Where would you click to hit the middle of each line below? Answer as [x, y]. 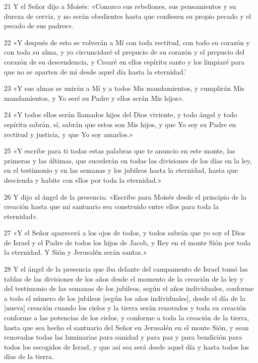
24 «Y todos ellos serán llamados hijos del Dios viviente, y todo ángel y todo [121, 114]
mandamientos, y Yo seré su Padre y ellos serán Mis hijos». [94, 98]
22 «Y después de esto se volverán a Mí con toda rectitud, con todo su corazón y [127, 42]
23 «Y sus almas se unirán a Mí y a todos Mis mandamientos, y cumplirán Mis [124, 88]
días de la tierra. [29, 356]
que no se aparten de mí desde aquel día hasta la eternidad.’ [95, 71]
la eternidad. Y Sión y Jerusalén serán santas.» [76, 252]
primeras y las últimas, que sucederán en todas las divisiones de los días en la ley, [128, 160]
